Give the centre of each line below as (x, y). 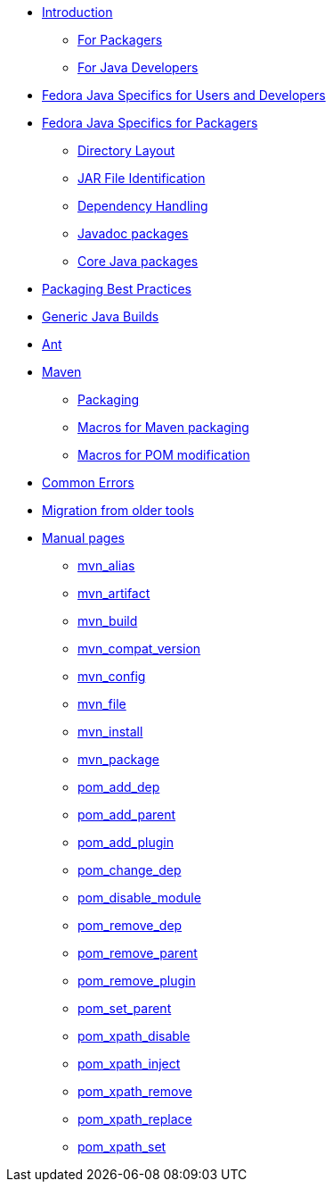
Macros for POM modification (164, 455)
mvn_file (102, 704)
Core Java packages (138, 261)
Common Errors (88, 482)
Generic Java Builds (101, 316)
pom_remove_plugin (137, 981)
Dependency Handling (143, 206)
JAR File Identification (142, 178)
